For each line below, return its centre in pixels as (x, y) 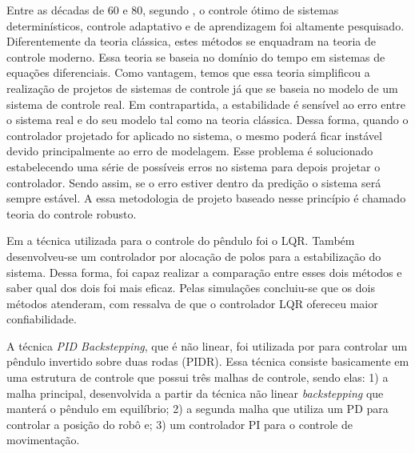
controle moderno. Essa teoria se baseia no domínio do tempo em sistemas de (196, 56)
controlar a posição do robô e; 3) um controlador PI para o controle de (180, 424)
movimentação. (43, 440)
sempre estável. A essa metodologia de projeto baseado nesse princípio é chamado (206, 198)
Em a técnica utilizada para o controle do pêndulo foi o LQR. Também (181, 241)
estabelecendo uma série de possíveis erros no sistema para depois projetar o (194, 166)
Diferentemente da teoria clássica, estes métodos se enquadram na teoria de (191, 41)
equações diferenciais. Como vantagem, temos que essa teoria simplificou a (188, 72)
